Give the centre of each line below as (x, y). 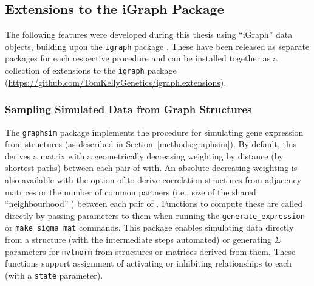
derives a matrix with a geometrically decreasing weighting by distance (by (144, 155)
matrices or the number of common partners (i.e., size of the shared (131, 191)
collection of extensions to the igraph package (91, 70)
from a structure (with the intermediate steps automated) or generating (138, 239)
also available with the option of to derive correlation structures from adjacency (153, 179)
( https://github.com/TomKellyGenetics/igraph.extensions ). (116, 82)
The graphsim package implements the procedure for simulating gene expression (154, 132)
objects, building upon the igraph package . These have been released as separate (157, 46)
